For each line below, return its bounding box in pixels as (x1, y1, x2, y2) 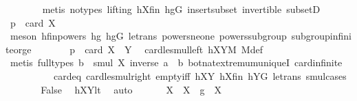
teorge (6, 42, 32, 56)
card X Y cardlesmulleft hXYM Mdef (85, 42, 263, 56)
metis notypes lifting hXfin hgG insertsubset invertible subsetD (42, 2, 321, 16)
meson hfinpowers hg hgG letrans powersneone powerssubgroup (10, 29, 287, 43)
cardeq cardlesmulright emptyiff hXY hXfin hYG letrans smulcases (53, 68, 347, 83)
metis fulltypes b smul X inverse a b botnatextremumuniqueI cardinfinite (10, 55, 343, 70)
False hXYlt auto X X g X (41, 82, 222, 96)
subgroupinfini (291, 29, 352, 43)
